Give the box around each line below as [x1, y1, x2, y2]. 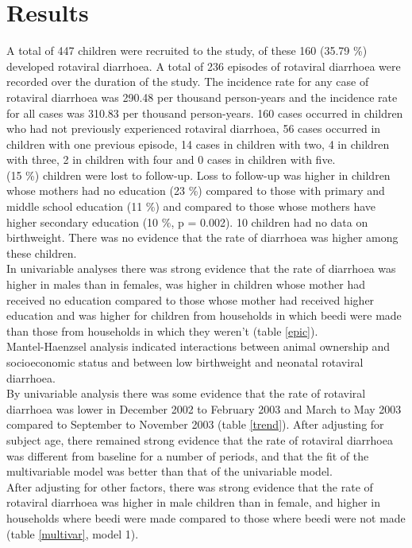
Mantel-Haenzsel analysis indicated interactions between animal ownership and [6, 338, 391, 355]
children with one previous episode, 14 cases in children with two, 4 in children [6, 135, 390, 152]
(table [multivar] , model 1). [6, 525, 139, 542]
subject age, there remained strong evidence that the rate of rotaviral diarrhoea [6, 431, 393, 448]
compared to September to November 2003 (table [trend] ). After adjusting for [6, 416, 384, 433]
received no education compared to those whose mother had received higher [6, 291, 375, 308]
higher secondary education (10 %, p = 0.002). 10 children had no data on [6, 213, 368, 230]
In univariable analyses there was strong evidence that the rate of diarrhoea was [6, 260, 396, 277]
